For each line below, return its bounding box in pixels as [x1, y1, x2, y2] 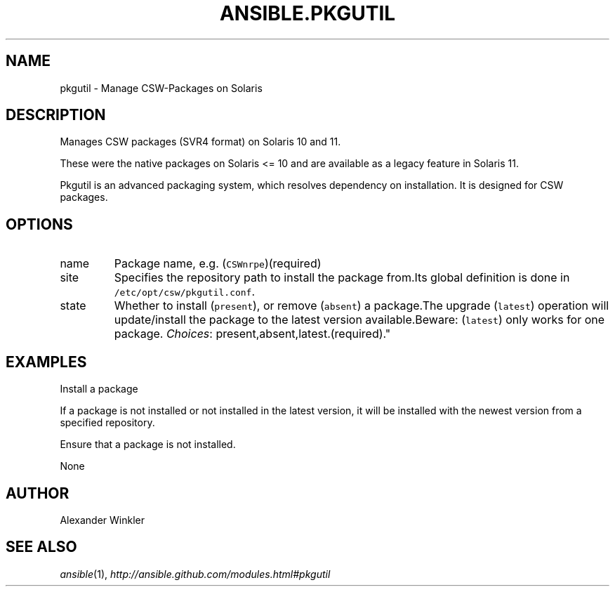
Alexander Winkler [60, 513, 145, 526]
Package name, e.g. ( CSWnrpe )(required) [114, 256, 322, 271]
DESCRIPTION [6, 106, 106, 124]
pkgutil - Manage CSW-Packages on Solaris [60, 81, 263, 94]
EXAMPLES [6, 353, 87, 371]
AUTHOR [6, 484, 70, 502]
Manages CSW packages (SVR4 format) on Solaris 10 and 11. [60, 136, 341, 148]
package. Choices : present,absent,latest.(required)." [114, 327, 391, 341]
